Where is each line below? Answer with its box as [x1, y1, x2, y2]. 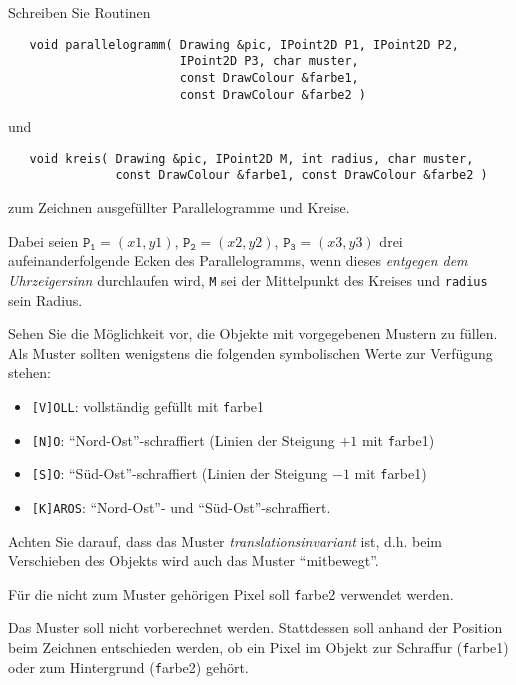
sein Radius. [8, 289, 83, 310]
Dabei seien [8, 230, 79, 251]
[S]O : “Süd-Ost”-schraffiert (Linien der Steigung [31, 463, 328, 484]
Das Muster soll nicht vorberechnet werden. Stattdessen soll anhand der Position [8, 617, 503, 638]
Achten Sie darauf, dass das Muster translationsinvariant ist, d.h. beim [8, 530, 442, 551]
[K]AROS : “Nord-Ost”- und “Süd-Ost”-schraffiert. [31, 496, 331, 517]
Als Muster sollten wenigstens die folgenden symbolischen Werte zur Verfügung [8, 342, 493, 363]
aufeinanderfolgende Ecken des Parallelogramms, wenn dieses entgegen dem [8, 250, 468, 271]
